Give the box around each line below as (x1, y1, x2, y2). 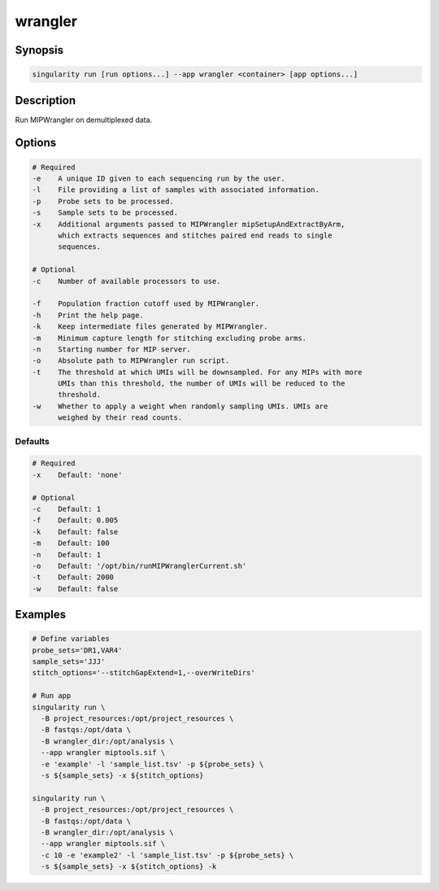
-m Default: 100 (32, 539, 110, 548)
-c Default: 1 (32, 504, 102, 513)
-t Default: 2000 (32, 573, 114, 582)
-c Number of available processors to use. (32, 277, 221, 286)
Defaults (15, 435, 50, 447)
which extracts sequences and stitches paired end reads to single (58, 231, 333, 240)
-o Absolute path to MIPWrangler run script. (32, 356, 230, 365)
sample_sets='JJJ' (32, 657, 106, 666)
